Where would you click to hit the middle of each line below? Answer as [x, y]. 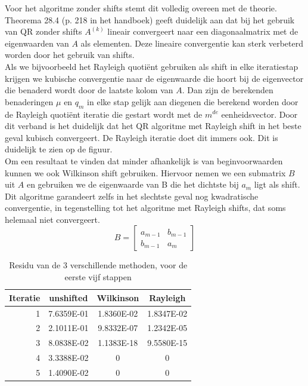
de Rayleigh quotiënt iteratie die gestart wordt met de [104, 114]
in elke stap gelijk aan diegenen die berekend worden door [193, 101]
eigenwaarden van [37, 43]
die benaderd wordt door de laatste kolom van [89, 90]
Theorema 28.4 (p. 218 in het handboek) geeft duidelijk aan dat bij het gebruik [150, 19]
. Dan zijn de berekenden [228, 90]
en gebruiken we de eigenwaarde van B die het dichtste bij [133, 184]
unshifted [69, 297]
